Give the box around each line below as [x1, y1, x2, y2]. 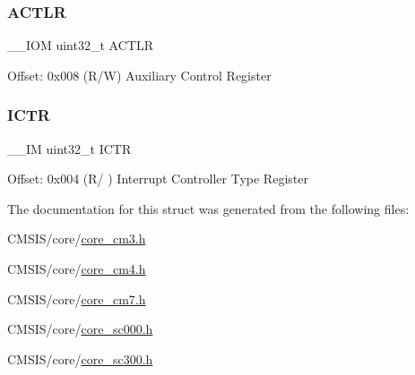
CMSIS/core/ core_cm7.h [7, 289, 146, 308]
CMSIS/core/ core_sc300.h [7, 349, 153, 368]
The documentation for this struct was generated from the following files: [7, 199, 410, 217]
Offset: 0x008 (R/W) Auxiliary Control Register [7, 65, 272, 84]
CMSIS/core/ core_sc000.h [7, 320, 153, 338]
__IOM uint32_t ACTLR [7, 36, 153, 55]
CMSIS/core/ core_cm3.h [7, 229, 146, 248]
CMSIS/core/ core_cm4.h [7, 260, 146, 277]
